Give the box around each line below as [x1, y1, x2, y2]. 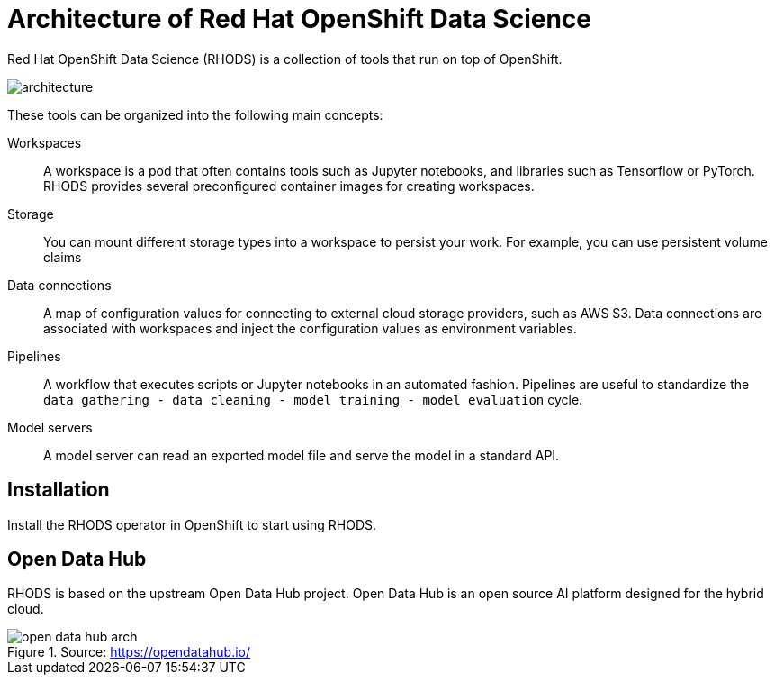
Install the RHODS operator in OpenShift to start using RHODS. [7, 516, 377, 532]
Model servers [7, 419, 93, 435]
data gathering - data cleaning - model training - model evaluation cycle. [43, 391, 583, 407]
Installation [7, 478, 110, 502]
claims [43, 249, 82, 265]
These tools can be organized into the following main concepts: [7, 106, 383, 123]
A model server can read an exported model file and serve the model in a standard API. [43, 447, 560, 463]
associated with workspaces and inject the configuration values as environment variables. [43, 320, 577, 336]
